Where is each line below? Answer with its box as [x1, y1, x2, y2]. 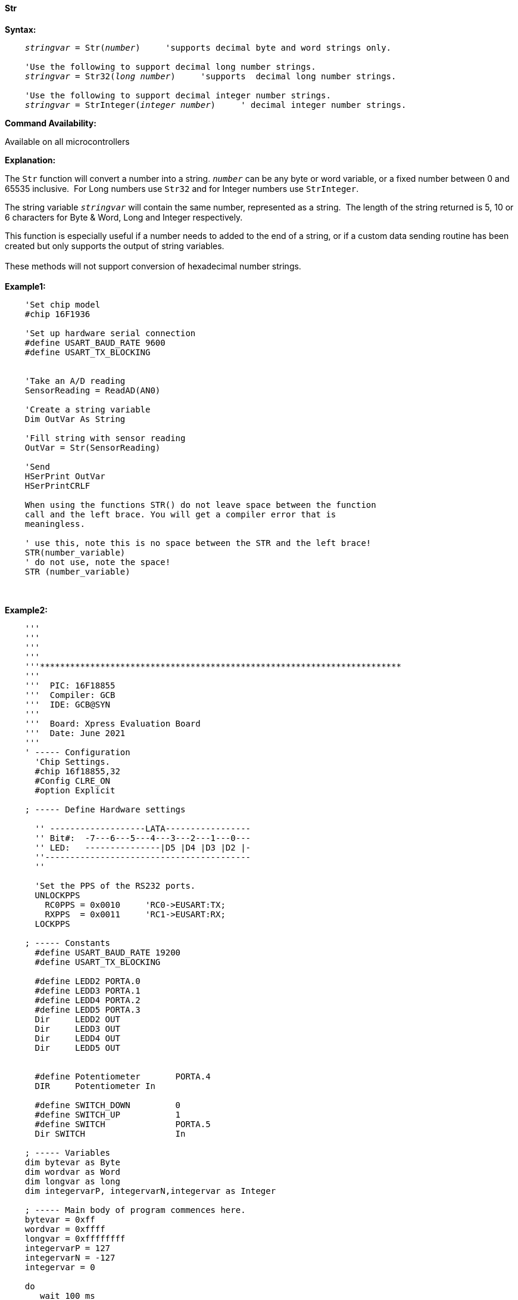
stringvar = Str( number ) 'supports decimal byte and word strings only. [24, 42, 392, 52]
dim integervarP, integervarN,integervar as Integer [24, 1186, 276, 1196]
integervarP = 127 [24, 1243, 111, 1253]
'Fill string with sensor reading [24, 433, 186, 443]
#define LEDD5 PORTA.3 [35, 1004, 141, 1014]
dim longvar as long [24, 1176, 120, 1186]
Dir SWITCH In [35, 1128, 186, 1138]
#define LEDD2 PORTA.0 [35, 976, 141, 986]
